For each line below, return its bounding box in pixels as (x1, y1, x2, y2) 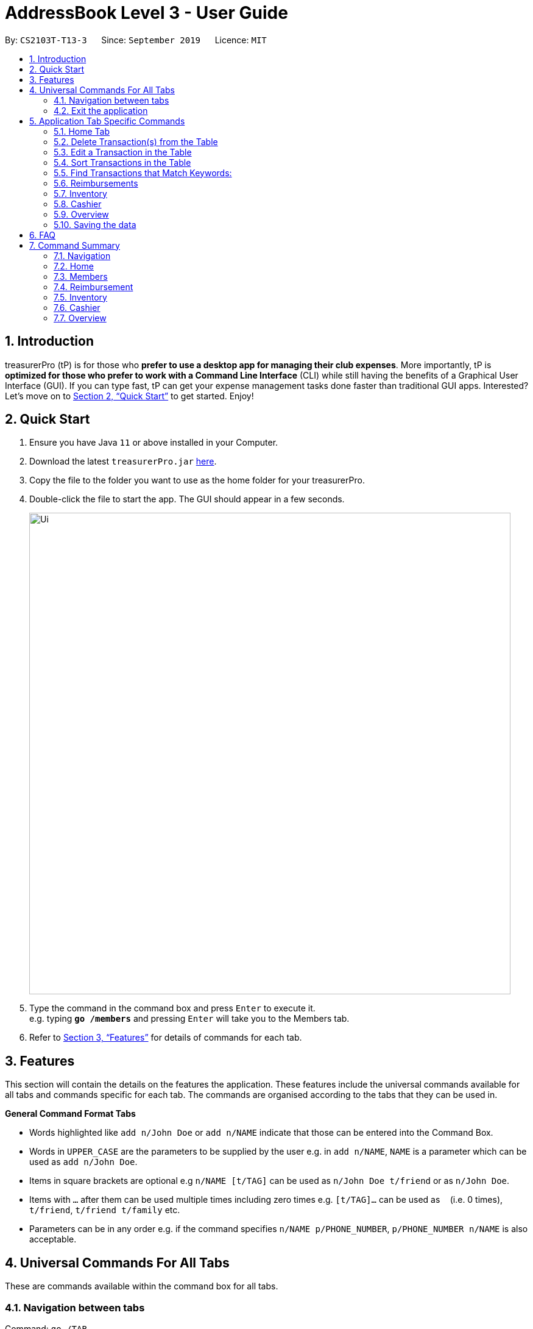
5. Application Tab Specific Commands (29, 115, 185, 126)
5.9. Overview (54, 208, 109, 219)
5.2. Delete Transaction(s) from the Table (54, 136, 218, 147)
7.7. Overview (54, 312, 107, 323)
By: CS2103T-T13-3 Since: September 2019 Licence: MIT (5, 34, 267, 45)
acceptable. (29, 1234, 77, 1245)
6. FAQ (29, 229, 56, 240)
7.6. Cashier (54, 302, 101, 313)
